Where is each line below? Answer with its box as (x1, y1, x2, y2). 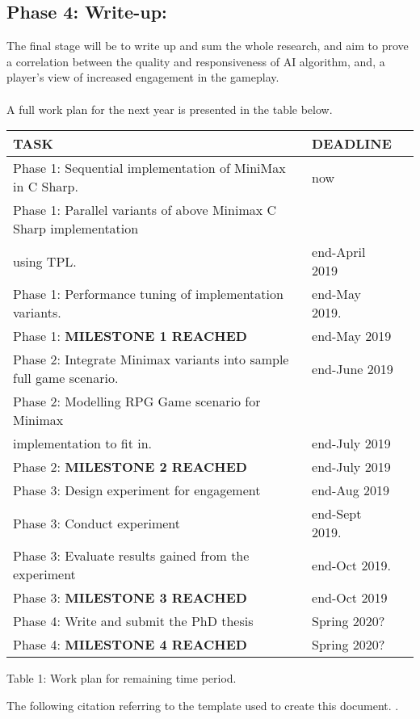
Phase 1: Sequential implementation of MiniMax (13, 158, 286, 178)
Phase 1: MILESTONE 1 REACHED (13, 326, 247, 346)
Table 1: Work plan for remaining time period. (6, 670, 237, 687)
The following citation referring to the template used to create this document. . (6, 696, 399, 713)
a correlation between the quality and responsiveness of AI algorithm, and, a (6, 53, 385, 69)
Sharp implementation (13, 219, 139, 238)
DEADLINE (312, 134, 392, 153)
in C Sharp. (13, 177, 78, 196)
